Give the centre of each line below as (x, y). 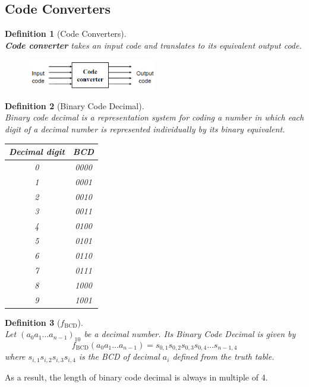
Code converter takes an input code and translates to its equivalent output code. (153, 45)
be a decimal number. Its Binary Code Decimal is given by (190, 334)
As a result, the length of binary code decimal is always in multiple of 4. (136, 377)
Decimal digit (37, 152)
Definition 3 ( (33, 322)
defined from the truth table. (223, 356)
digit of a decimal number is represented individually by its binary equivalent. (145, 129)
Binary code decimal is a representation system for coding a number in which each (154, 117)
